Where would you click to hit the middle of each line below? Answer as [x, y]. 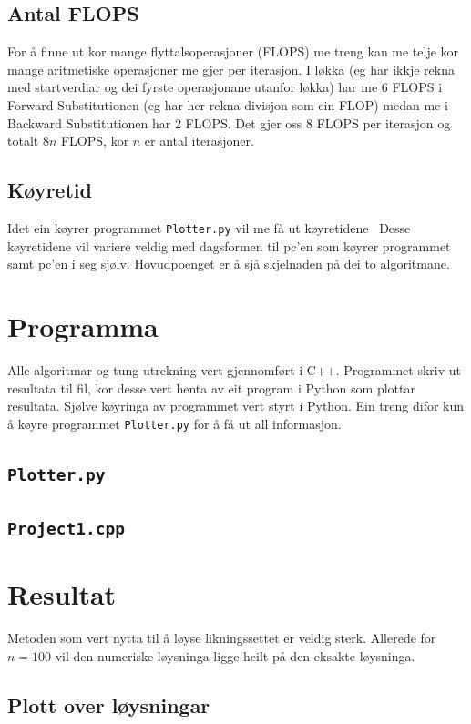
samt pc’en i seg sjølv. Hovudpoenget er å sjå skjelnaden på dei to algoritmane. [229, 264]
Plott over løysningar [109, 704]
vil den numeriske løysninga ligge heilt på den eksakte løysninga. [235, 655]
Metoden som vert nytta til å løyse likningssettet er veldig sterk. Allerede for [222, 638]
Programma [83, 326]
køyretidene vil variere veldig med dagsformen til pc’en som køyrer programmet [229, 245]
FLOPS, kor [95, 141]
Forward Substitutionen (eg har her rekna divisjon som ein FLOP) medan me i [228, 104]
